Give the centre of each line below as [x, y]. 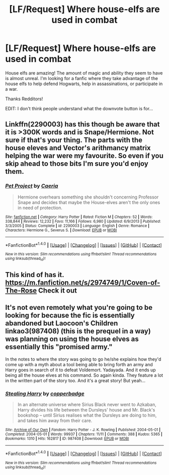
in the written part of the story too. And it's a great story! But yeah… [75, 380]
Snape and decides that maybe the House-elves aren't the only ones [89, 202]
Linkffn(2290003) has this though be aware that [82, 124]
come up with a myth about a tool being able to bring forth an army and [79, 364]
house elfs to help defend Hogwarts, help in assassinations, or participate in [84, 84]
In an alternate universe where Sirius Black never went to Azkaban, [87, 404]
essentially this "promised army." [59, 347]
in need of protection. [40, 208]
